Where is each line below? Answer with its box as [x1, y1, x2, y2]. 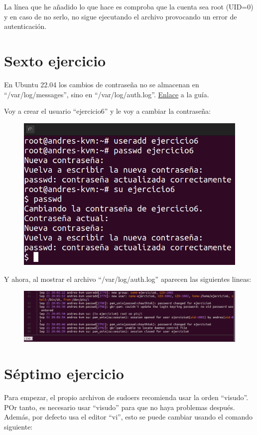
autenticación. [4, 21, 47, 31]
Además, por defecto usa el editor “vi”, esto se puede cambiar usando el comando [4, 412, 253, 422]
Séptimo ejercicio [4, 363, 124, 384]
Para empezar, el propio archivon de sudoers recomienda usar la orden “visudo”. [4, 392, 249, 403]
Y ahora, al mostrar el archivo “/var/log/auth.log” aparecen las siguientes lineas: [4, 273, 252, 284]
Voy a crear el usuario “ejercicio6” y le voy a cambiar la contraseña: [4, 106, 211, 116]
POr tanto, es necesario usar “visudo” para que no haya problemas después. [4, 402, 235, 412]
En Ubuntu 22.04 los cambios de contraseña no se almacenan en [4, 79, 199, 89]
